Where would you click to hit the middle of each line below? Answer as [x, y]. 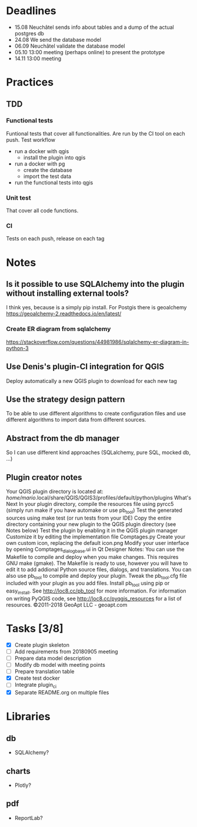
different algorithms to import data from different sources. [76, 420]
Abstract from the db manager [63, 438]
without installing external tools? [68, 293]
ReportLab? [29, 818]
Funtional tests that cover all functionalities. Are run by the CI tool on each [96, 133]
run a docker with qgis [42, 151]
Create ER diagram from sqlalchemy [59, 329]
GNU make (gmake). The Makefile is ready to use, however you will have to [97, 563]
